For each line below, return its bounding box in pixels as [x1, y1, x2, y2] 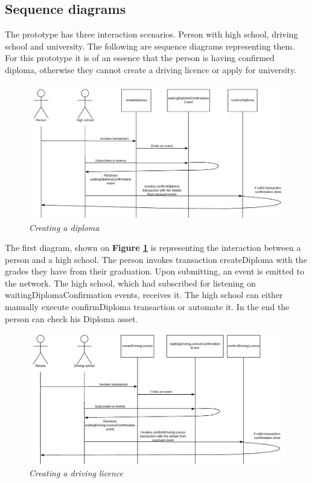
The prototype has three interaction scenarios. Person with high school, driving [5, 28, 298, 41]
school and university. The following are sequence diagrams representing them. [5, 39, 295, 52]
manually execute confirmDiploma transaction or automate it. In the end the [5, 300, 290, 313]
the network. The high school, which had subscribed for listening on [5, 276, 256, 289]
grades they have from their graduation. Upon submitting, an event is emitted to [5, 265, 304, 277]
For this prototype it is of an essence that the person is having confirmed [5, 51, 275, 64]
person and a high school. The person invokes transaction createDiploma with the [5, 253, 307, 265]
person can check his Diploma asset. [5, 312, 138, 325]
